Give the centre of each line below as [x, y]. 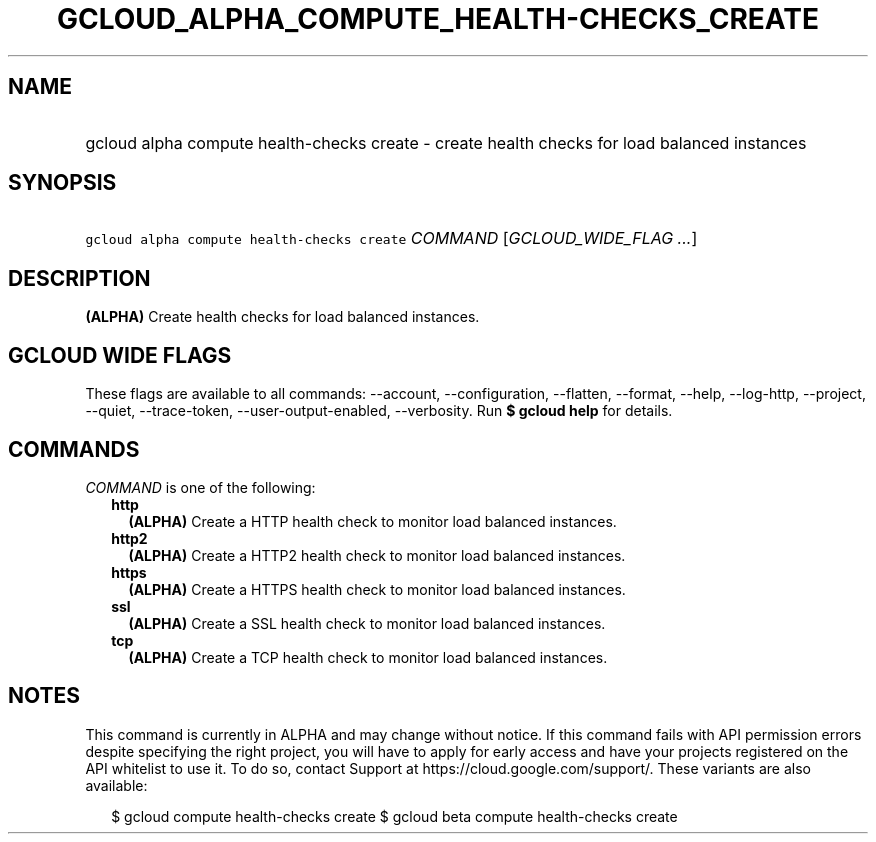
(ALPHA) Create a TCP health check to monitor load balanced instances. [368, 657]
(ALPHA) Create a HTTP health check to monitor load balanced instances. [372, 521]
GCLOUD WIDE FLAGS [120, 355]
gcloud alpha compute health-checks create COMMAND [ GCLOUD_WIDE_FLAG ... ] [391, 238]
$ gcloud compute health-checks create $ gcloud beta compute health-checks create [394, 816]
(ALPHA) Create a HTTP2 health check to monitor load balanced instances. [377, 555]
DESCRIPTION [79, 278]
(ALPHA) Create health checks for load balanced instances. [282, 317]
